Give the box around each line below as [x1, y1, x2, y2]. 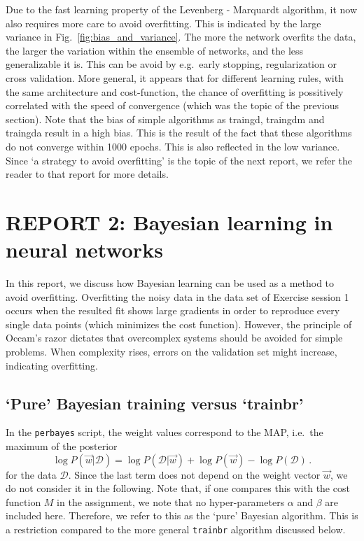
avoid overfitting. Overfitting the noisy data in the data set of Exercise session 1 [6, 289, 349, 304]
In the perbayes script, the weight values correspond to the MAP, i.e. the [6, 425, 323, 440]
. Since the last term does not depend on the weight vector [68, 467, 321, 482]
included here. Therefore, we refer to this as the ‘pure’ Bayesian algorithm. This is [6, 508, 358, 523]
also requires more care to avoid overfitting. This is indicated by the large [6, 15, 321, 30]
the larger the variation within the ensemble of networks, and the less [6, 43, 304, 57]
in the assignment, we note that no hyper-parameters [57, 494, 285, 509]
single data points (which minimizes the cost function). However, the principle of [6, 316, 352, 331]
